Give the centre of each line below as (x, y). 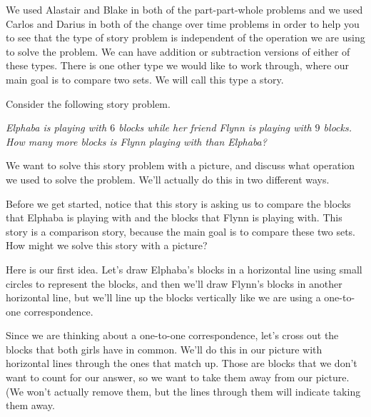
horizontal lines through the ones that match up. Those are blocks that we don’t (182, 363)
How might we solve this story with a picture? (107, 245)
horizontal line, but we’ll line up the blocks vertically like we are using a (163, 297)
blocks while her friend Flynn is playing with (215, 127)
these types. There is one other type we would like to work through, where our (178, 65)
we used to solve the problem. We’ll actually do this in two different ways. (168, 179)
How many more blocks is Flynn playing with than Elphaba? (136, 141)
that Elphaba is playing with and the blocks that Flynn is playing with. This (174, 217)
